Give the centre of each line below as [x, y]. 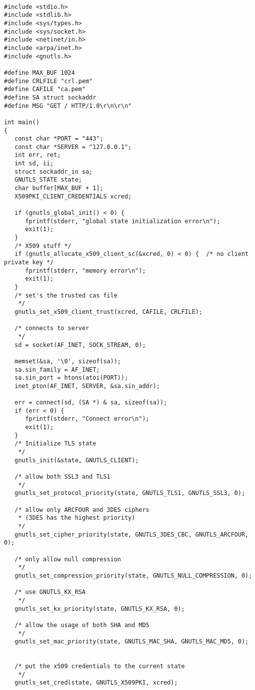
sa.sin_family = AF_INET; [57, 370]
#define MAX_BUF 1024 [40, 73]
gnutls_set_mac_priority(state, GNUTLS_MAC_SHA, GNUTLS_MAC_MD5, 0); [131, 642]
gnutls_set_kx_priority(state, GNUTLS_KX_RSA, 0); [100, 609]
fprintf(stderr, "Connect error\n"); [87, 419]
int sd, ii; [34, 164]
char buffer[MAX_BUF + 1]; [59, 188]
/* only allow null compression [68, 559]
